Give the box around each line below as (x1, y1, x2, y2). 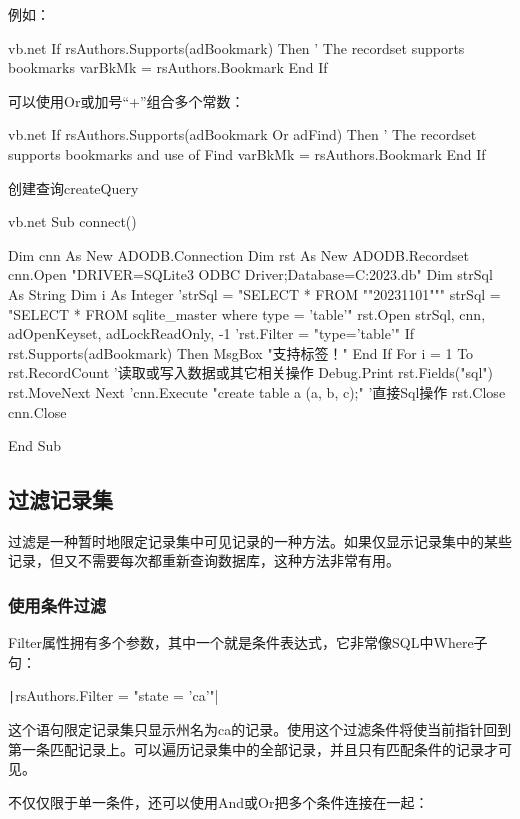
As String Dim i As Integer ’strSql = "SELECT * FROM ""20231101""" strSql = (8, 283, 501, 304)
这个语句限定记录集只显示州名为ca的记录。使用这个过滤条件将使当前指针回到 (8, 719, 512, 740)
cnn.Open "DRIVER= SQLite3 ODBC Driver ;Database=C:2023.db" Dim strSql (8, 264, 493, 285)
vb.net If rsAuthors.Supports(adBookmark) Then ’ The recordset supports (8, 37, 465, 58)
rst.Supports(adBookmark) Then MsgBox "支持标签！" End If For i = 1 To (8, 342, 474, 363)
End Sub (8, 435, 62, 456)
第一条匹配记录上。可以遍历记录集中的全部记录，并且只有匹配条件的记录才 (8, 738, 498, 759)
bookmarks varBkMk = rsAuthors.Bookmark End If (8, 57, 328, 78)
